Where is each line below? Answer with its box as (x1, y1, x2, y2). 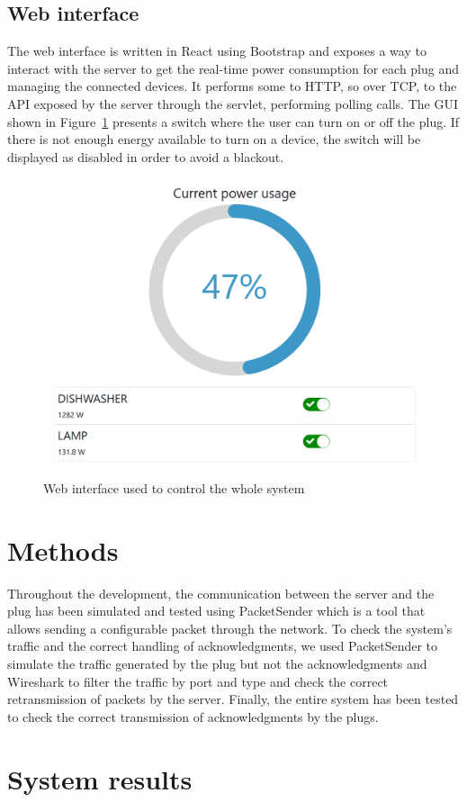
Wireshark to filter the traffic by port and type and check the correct (7, 671, 389, 690)
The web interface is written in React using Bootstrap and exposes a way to (7, 41, 427, 60)
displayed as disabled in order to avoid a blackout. (7, 147, 284, 166)
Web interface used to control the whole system (43, 478, 305, 497)
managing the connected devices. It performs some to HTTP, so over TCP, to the (7, 77, 457, 95)
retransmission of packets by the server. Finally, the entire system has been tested (7, 689, 459, 708)
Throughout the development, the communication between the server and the (7, 583, 435, 602)
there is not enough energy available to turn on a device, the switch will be (7, 130, 421, 149)
